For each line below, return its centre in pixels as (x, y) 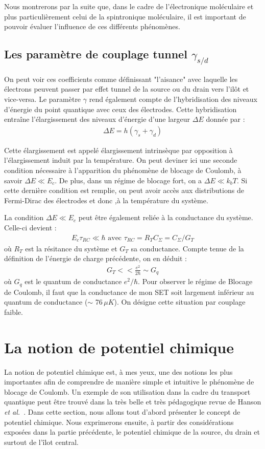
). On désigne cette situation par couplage (180, 302)
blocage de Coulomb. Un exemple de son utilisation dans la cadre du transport (127, 391)
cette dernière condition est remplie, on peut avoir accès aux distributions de (124, 190)
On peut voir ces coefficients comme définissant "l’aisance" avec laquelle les (121, 79)
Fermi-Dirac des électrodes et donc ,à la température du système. (106, 200)
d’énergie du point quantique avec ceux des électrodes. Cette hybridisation (121, 109)
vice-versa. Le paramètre (43, 99)
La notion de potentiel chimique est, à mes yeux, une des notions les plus (118, 371)
